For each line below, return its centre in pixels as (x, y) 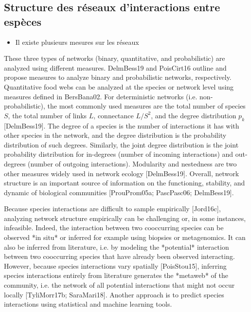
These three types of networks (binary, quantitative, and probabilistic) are (115, 58)
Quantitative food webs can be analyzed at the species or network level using (119, 86)
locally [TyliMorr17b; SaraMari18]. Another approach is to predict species (114, 294)
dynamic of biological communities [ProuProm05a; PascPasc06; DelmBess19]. (119, 192)
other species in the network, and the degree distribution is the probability (115, 135)
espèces (23, 21)
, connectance (114, 115)
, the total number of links (47, 115)
